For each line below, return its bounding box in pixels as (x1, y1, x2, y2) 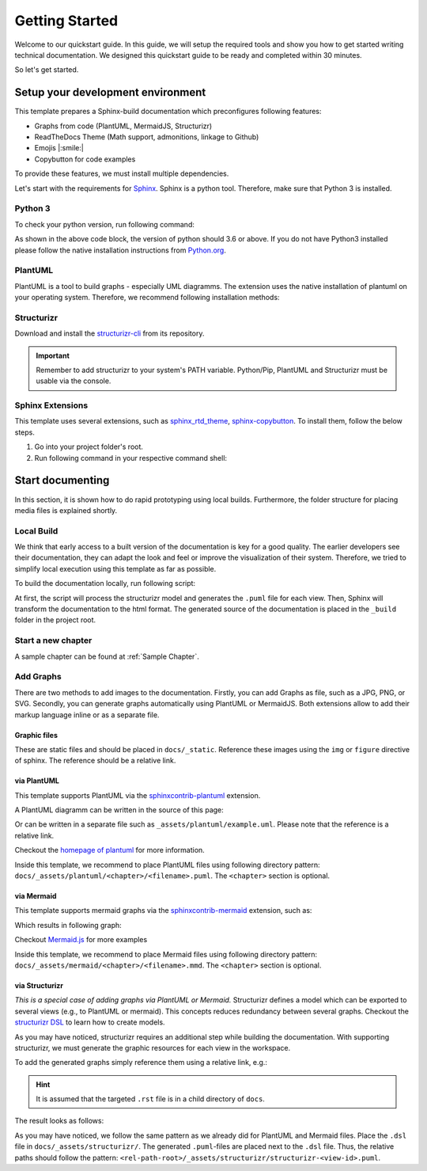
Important (36, 351, 70, 360)
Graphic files (14, 730, 59, 739)
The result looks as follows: (14, 1116, 104, 1126)
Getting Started (14, 12, 119, 29)
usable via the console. (36, 376, 111, 386)
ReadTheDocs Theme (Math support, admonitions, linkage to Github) (34, 132, 259, 142)
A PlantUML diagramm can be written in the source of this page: (14, 805, 225, 815)
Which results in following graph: (14, 920, 122, 930)
